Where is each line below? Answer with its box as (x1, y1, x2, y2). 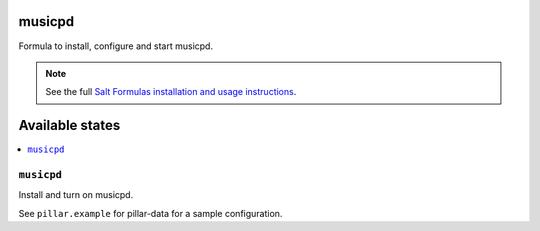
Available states (18, 117, 121, 134)
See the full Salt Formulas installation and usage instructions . (45, 86, 297, 98)
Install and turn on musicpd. (18, 189, 134, 201)
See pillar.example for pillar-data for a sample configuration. (18, 207, 283, 219)
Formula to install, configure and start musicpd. (18, 40, 214, 52)
